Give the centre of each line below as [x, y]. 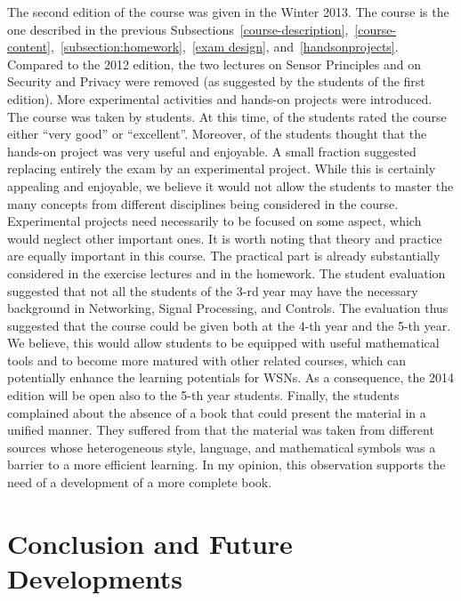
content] [29, 47]
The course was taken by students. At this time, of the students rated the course [227, 116]
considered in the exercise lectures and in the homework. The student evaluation [226, 272]
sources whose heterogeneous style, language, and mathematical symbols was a [222, 447]
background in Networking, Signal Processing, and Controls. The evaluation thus [228, 308]
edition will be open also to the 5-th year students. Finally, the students [203, 395]
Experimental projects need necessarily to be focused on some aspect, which [214, 221]
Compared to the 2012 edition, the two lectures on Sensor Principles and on [214, 64]
